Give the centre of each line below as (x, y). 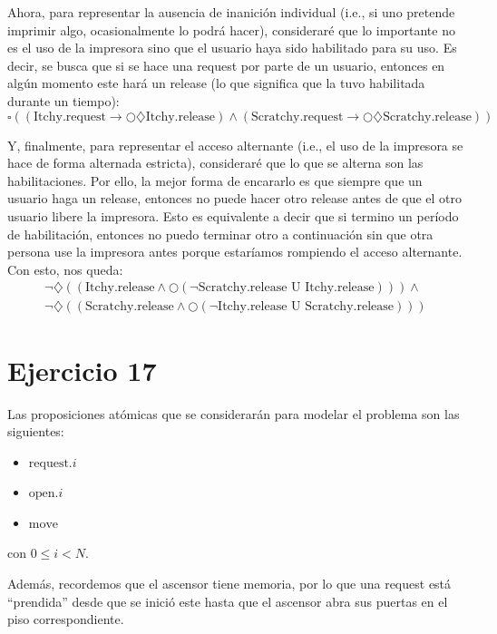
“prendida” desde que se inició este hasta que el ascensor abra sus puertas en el (228, 601)
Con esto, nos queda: (65, 269)
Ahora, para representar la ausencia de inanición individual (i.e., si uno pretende (231, 12)
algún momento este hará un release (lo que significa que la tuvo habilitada (216, 83)
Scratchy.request (297, 117)
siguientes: (36, 431)
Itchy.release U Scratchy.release (306, 307)
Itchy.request (70, 117)
